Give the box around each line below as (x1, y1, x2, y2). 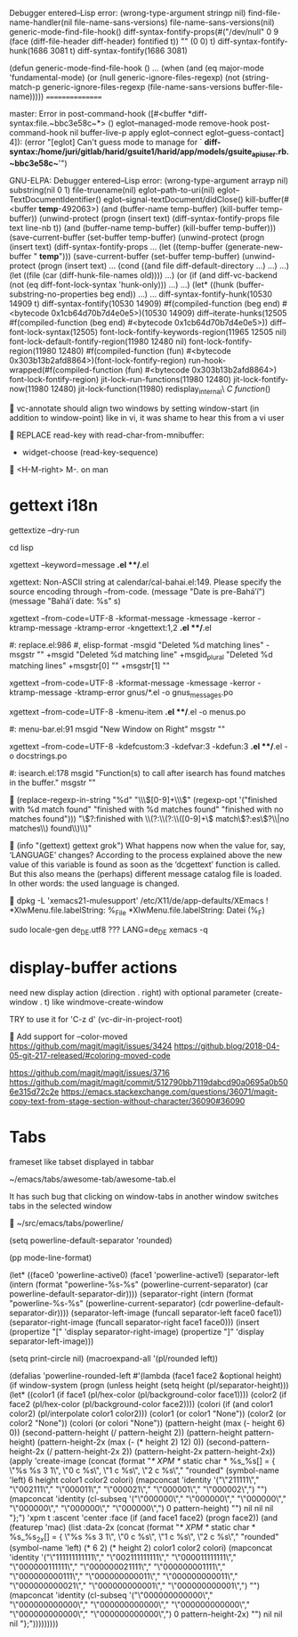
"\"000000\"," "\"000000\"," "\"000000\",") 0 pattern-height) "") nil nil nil (9, 1502, 274, 1513)
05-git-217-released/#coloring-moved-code (9, 1050, 171, 1060)
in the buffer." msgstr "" (9, 777, 96, 788)
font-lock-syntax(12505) (9, 326, 99, 337)
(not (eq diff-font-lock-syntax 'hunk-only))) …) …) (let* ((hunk (9, 279, 234, 290)
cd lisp (9, 542, 34, 552)
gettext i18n (9, 495, 99, 515)
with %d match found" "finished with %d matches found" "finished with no (9, 804, 284, 814)
